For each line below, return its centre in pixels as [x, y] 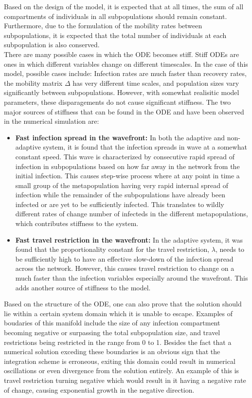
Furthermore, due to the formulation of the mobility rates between [103, 26]
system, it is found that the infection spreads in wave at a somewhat [145, 147]
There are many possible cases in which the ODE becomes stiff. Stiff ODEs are [122, 54]
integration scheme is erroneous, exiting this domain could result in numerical [120, 361]
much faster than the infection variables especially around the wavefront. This [132, 278]
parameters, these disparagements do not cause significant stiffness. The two [117, 102]
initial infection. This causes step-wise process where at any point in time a [127, 176]
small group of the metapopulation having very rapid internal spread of [122, 185]
